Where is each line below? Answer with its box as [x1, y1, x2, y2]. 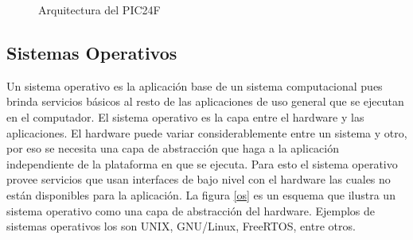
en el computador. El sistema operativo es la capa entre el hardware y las [6, 108, 364, 125]
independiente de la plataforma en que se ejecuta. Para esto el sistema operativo [6, 155, 398, 172]
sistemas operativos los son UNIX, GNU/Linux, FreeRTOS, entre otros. [6, 218, 356, 234]
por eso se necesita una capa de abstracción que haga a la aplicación [6, 140, 340, 157]
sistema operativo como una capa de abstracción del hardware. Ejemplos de [6, 202, 376, 219]
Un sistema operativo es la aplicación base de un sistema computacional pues [6, 77, 383, 94]
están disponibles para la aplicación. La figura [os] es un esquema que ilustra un [6, 186, 395, 203]
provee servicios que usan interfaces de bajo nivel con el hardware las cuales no [6, 171, 391, 188]
